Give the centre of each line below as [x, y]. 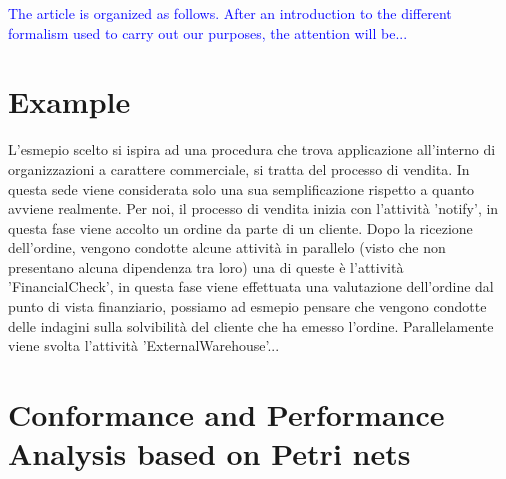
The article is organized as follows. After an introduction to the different [230, 13]
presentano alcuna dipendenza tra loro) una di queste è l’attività [206, 266]
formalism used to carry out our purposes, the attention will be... [208, 32]
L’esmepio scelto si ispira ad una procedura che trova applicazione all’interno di [252, 149]
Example [69, 101]
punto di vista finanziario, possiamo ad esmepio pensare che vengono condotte [247, 306]
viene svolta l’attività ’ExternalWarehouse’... [144, 345]
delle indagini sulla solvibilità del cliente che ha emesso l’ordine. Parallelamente [251, 325]
